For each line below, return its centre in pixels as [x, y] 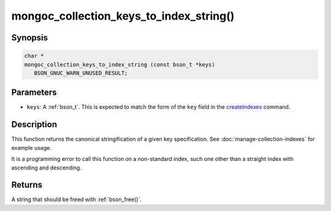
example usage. [31, 147]
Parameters [34, 93]
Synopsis [30, 38]
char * [34, 56]
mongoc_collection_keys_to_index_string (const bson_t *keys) [120, 65]
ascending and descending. [47, 168]
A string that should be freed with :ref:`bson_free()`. [77, 199]
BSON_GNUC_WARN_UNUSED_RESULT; [81, 73]
